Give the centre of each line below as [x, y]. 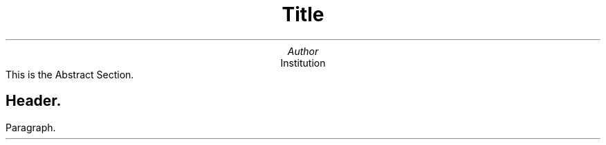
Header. [34, 101]
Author [303, 51]
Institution [303, 63]
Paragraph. [31, 127]
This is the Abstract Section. [70, 74]
